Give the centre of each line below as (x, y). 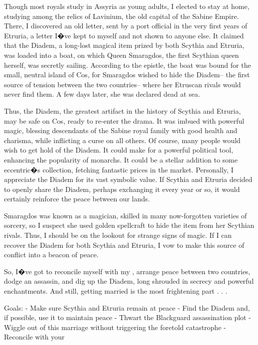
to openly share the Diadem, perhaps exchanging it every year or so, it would (122, 189)
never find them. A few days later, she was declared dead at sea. (102, 94)
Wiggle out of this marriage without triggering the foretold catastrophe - (115, 327)
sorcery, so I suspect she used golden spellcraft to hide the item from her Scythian (129, 225)
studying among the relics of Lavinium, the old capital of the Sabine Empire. (122, 16)
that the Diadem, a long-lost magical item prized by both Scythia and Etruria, (124, 45)
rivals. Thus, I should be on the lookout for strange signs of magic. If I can (118, 235)
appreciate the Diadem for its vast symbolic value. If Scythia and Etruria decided (128, 179)
